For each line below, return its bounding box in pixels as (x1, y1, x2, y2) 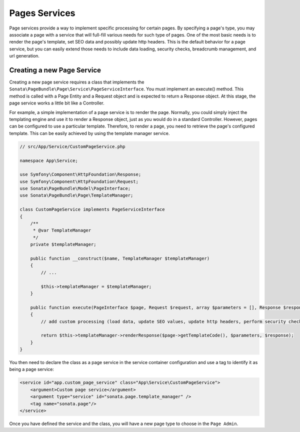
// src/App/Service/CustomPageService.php (19, 143, 125, 149)
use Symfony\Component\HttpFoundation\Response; (19, 171, 141, 177)
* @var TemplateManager (32, 227, 91, 233)
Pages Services (9, 7, 75, 18)
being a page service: (9, 366, 54, 372)
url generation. (9, 53, 40, 59)
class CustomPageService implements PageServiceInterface (19, 206, 165, 212)
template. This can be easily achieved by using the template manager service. (9, 130, 170, 136)
